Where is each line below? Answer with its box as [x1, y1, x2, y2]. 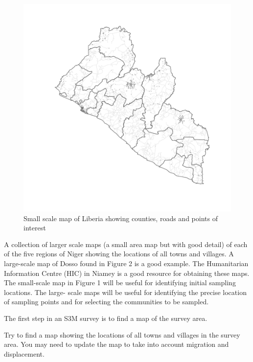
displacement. [4, 348, 45, 359]
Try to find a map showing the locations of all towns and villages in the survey [4, 329, 240, 339]
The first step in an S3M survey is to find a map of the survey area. [4, 313, 207, 323]
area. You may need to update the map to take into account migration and [4, 339, 229, 349]
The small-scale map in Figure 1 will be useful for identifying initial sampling [4, 277, 236, 288]
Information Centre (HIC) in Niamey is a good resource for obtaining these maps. [4, 268, 250, 278]
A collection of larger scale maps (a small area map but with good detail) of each [4, 239, 248, 249]
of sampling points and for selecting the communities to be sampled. [4, 296, 209, 307]
